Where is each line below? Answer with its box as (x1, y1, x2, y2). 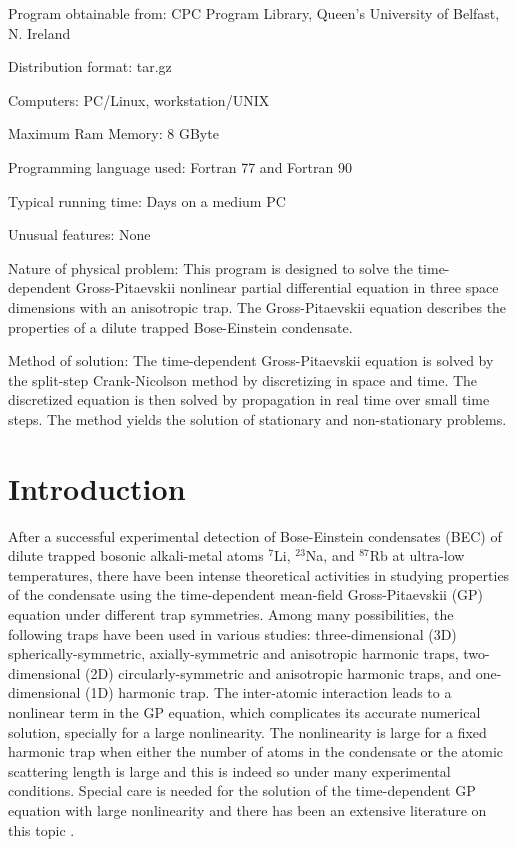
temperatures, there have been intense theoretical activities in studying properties (8, 564, 510, 585)
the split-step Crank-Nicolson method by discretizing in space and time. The (8, 369, 478, 390)
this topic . (8, 819, 75, 840)
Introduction (8, 467, 186, 508)
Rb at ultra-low (369, 545, 465, 566)
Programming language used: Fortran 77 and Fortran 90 (8, 156, 352, 177)
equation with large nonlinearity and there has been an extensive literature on (8, 799, 487, 820)
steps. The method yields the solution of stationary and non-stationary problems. (8, 408, 507, 429)
